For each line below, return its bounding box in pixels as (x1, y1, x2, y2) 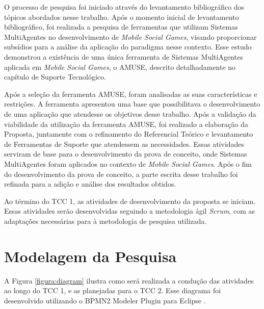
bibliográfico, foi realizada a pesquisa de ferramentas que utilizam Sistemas (4, 21, 238, 32)
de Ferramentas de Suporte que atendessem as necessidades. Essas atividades (4, 138, 245, 149)
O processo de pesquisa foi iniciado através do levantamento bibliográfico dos (4, 2, 245, 12)
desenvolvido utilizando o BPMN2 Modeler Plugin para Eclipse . (4, 295, 206, 305)
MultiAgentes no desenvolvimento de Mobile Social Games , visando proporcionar (4, 31, 257, 42)
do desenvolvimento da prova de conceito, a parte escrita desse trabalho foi (4, 168, 238, 179)
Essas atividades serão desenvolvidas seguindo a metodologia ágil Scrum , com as (4, 205, 255, 216)
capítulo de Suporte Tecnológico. (4, 71, 106, 82)
